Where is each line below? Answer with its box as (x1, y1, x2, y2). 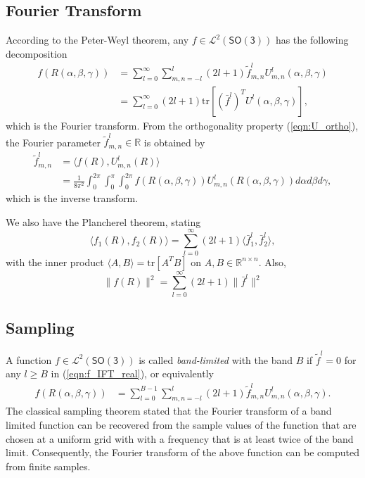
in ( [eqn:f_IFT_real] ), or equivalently (51, 366, 214, 381)
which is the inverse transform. (6, 191, 139, 206)
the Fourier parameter (6, 134, 101, 149)
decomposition (6, 46, 68, 61)
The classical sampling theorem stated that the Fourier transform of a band (6, 403, 332, 418)
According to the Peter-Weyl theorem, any (6, 32, 189, 47)
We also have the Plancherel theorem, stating (6, 214, 201, 229)
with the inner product (6, 254, 104, 269)
